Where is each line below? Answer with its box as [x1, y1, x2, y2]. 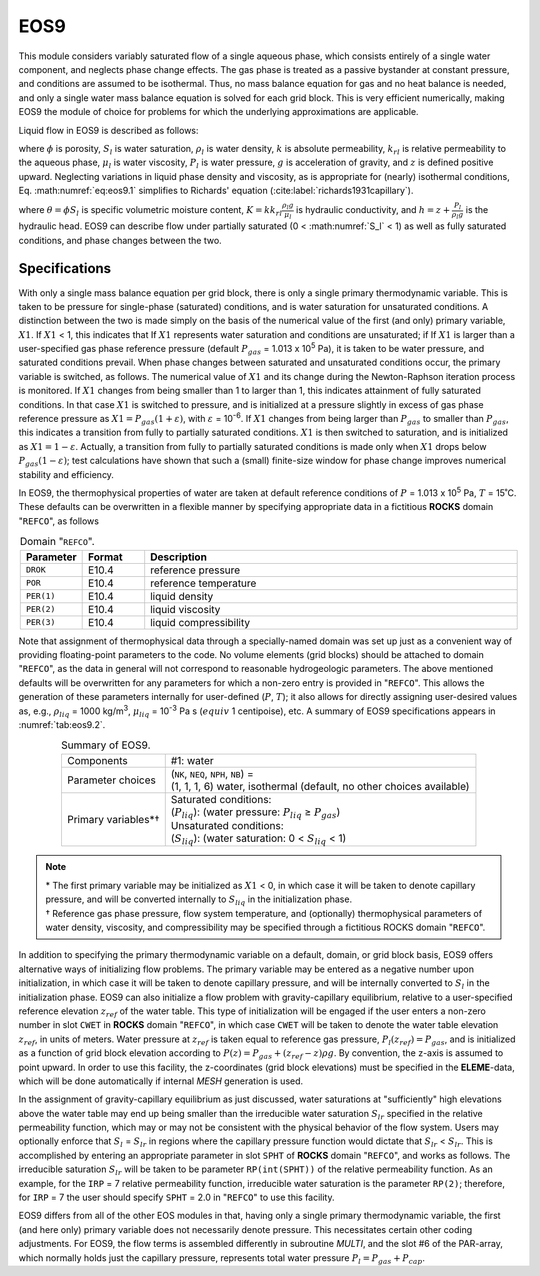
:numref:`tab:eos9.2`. [18, 718, 106, 730]
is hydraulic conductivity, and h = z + [295, 204, 451, 216]
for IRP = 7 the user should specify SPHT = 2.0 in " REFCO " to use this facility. [18, 1191, 335, 1204]
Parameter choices [66, 773, 157, 787]
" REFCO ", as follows [18, 515, 100, 527]
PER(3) [25, 617, 56, 628]
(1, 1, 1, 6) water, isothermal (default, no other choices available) [170, 779, 470, 793]
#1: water [170, 753, 214, 767]
